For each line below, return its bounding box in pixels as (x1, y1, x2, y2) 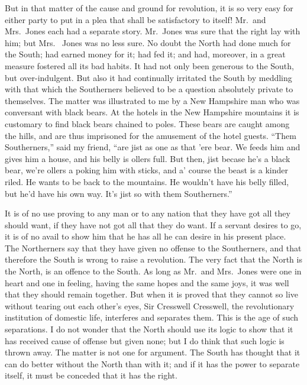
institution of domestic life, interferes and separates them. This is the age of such (5, 311, 299, 323)
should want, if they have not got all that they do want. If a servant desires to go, (5, 218, 302, 231)
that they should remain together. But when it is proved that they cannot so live (5, 288, 298, 300)
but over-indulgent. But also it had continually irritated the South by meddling (5, 71, 292, 83)
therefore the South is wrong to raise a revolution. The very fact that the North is (5, 253, 302, 266)
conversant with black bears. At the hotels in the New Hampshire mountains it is (5, 106, 299, 118)
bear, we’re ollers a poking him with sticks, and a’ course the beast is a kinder (5, 164, 288, 176)
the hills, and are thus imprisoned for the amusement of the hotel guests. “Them (5, 129, 296, 141)
